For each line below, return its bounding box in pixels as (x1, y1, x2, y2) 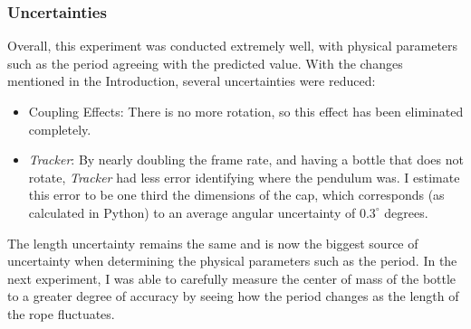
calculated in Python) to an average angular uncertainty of (28, 202, 356, 221)
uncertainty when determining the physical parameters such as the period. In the (7, 251, 457, 270)
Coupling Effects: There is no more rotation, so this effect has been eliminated (28, 102, 464, 120)
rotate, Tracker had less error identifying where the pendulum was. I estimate (28, 167, 460, 186)
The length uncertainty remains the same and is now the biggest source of (7, 233, 418, 252)
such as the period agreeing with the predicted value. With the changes (7, 53, 403, 72)
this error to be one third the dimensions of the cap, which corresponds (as (28, 185, 445, 204)
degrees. (384, 202, 428, 221)
